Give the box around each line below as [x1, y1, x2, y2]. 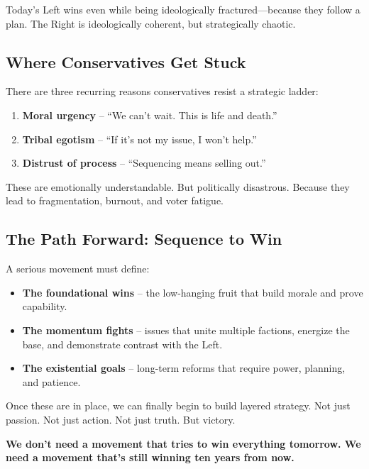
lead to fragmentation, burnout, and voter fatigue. [6, 193, 224, 208]
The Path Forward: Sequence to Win [6, 228, 282, 250]
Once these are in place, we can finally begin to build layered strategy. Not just [6, 398, 351, 413]
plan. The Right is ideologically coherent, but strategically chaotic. [6, 16, 296, 31]
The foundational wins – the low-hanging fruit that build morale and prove [22, 285, 363, 299]
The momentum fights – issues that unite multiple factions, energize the [22, 322, 350, 337]
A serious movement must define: [6, 261, 150, 276]
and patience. [22, 374, 81, 389]
